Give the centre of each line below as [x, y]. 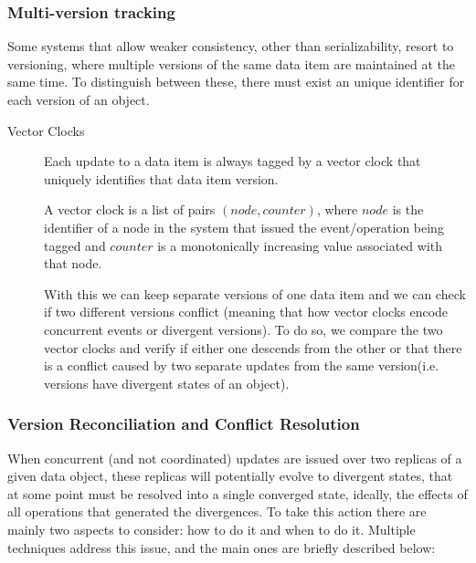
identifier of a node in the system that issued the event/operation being [244, 227]
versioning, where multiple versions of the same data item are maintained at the [232, 63]
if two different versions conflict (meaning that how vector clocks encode [246, 312]
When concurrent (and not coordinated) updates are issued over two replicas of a [235, 458]
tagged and [75, 245]
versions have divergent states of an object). [167, 383]
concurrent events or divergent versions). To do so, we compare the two [243, 329]
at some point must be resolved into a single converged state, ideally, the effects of [238, 493]
